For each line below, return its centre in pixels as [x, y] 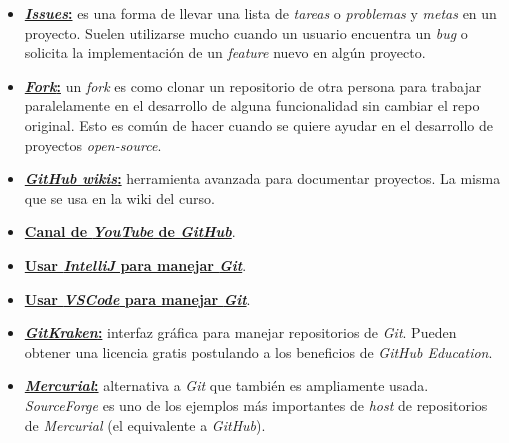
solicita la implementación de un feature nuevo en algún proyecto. [225, 52]
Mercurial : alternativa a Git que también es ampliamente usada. [226, 385]
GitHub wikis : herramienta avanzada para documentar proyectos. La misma [262, 178]
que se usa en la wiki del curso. [119, 197]
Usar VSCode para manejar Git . [137, 298]
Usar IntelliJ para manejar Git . [135, 264]
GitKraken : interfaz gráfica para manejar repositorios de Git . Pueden [240, 332]
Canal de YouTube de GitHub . [130, 231]
